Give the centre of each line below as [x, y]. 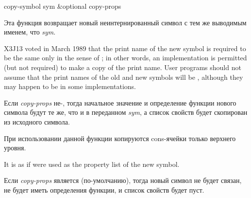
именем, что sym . [30, 32]
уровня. [15, 148]
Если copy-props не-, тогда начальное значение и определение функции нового [120, 102]
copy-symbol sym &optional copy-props [63, 6]
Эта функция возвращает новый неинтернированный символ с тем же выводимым [125, 22]
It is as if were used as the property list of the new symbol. [92, 164]
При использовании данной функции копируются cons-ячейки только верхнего [120, 138]
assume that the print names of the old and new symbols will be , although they [124, 77]
